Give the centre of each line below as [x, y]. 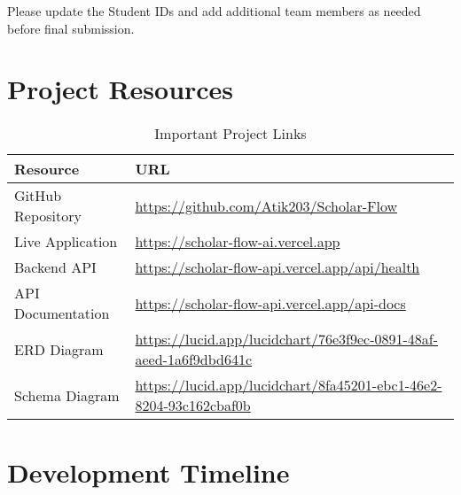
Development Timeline [148, 472]
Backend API [55, 267]
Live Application [66, 242]
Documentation [62, 313]
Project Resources [121, 89]
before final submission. [71, 28]
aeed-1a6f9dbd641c [194, 360]
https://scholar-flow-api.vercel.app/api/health [277, 267]
